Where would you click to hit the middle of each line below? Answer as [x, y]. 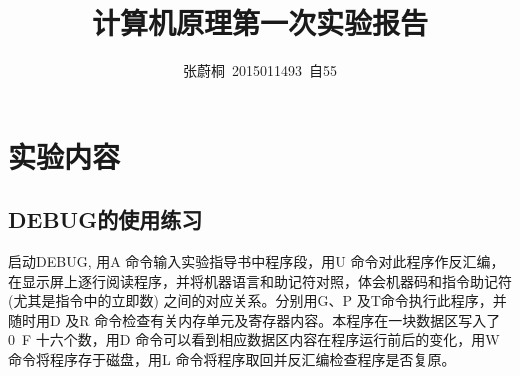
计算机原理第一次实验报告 [259, 22]
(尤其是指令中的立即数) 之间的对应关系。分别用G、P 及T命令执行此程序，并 [257, 300]
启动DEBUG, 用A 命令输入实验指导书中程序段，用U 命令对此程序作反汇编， [256, 261]
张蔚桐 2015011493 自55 [260, 70]
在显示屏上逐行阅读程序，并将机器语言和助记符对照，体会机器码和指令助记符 [260, 280]
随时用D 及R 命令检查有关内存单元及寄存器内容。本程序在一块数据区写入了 [254, 319]
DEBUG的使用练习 [105, 219]
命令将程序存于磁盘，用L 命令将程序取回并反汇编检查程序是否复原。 [232, 359]
